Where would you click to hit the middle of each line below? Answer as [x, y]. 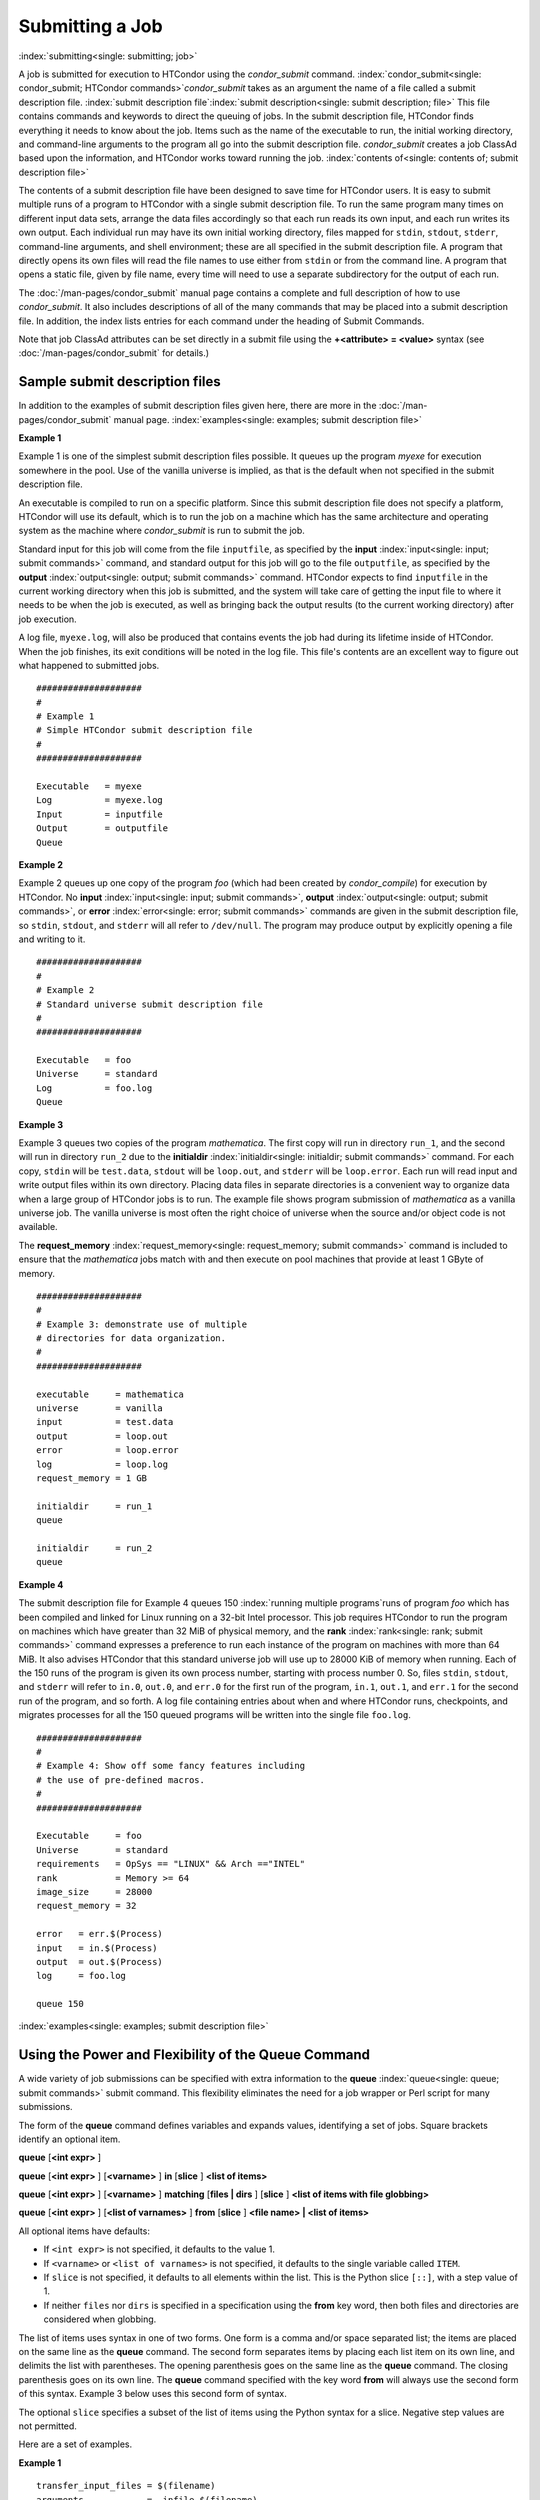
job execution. [47, 619]
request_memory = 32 [86, 1906]
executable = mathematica [110, 1394]
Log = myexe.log [100, 800]
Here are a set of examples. [75, 2444]
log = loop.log [102, 1464]
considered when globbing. [100, 2319]
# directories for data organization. [131, 1338]
